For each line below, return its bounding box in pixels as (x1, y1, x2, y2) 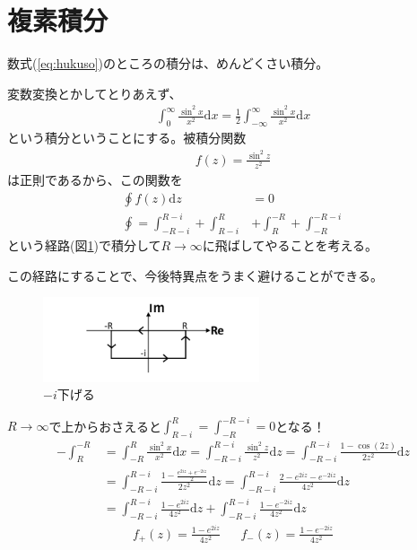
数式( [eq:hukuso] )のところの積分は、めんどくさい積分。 (7, 54, 329, 73)
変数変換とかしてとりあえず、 (7, 83, 182, 102)
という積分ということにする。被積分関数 (7, 128, 247, 147)
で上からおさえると (48, 416, 161, 435)
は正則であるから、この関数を (7, 170, 183, 189)
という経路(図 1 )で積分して (7, 236, 161, 255)
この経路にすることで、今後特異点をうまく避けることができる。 (7, 266, 383, 284)
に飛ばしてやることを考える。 (202, 236, 378, 255)
